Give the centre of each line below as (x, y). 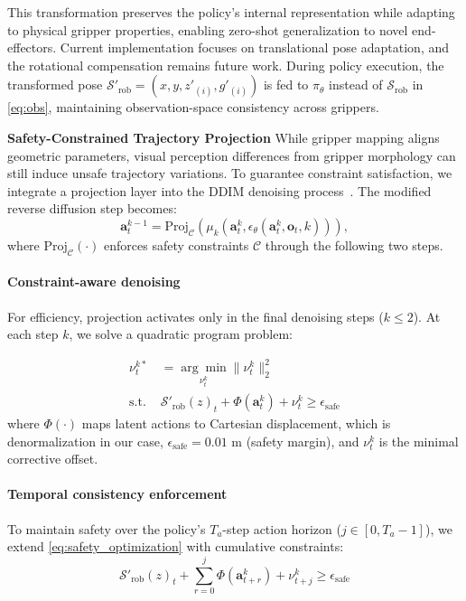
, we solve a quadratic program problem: (181, 334)
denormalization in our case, (85, 441)
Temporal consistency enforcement (117, 494)
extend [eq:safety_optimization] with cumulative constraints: (176, 546)
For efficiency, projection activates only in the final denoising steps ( (196, 316)
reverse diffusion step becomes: (92, 208)
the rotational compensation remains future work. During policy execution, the (226, 65)
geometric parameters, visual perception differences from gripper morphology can (232, 155)
